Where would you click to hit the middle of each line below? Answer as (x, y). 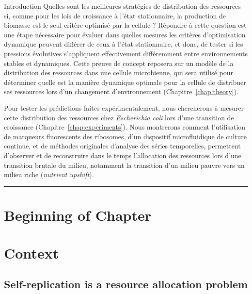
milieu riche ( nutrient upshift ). (49, 174)
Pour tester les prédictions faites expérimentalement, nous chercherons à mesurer (124, 107)
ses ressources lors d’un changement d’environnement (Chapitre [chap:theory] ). (121, 91)
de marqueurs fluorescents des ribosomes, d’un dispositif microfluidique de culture (125, 136)
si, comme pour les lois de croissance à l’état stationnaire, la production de (115, 15)
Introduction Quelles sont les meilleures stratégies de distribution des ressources (122, 6)
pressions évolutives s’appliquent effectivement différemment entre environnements (126, 53)
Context (31, 253)
